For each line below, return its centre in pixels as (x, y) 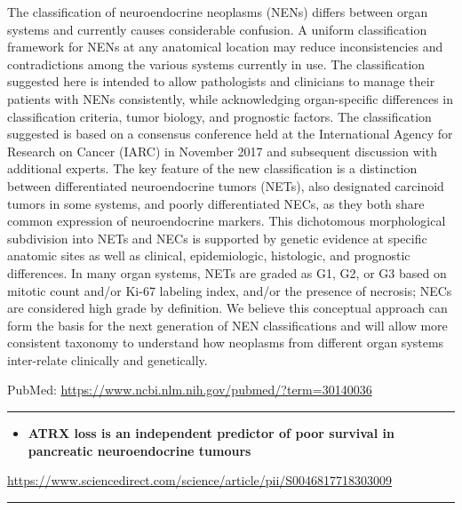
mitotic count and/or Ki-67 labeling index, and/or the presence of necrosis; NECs (230, 290)
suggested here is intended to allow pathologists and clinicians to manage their (221, 81)
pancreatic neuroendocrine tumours (139, 450)
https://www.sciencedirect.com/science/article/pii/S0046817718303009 (200, 480)
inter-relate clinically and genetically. (108, 359)
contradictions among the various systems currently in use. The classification (216, 64)
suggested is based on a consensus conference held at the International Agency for (230, 134)
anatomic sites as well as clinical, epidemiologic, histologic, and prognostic (209, 255)
